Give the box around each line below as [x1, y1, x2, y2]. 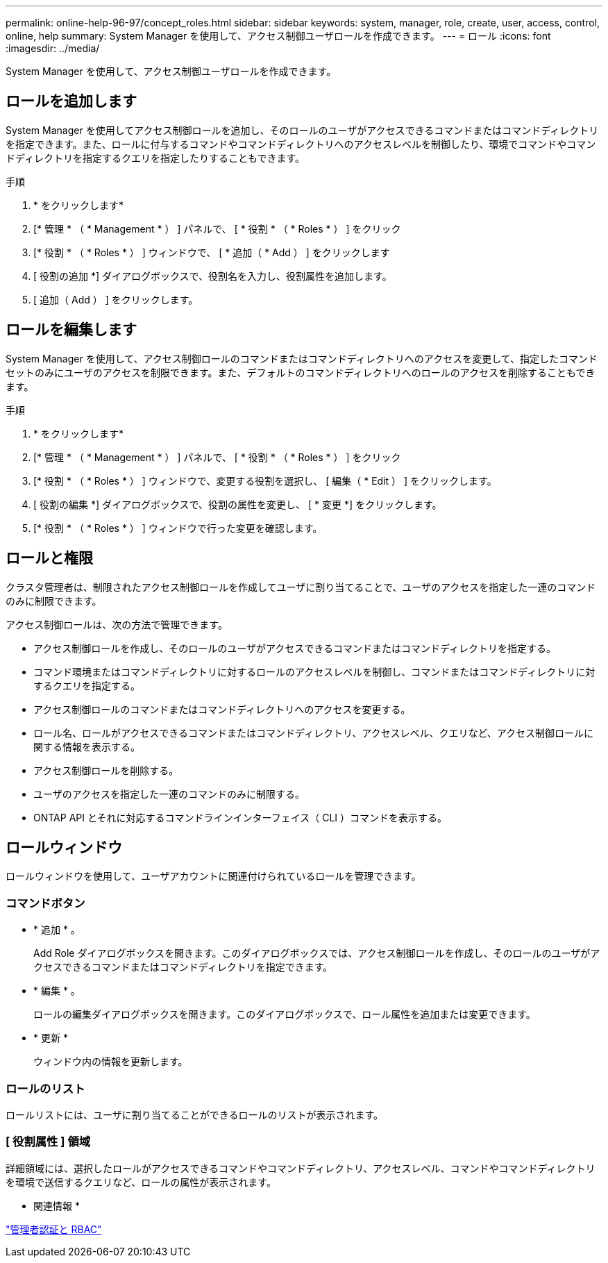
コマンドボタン [6, 896, 85, 910]
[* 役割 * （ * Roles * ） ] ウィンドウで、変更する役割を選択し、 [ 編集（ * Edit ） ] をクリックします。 [33, 474, 497, 487]
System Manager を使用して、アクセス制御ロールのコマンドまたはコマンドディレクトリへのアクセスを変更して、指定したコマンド [6, 352, 598, 365]
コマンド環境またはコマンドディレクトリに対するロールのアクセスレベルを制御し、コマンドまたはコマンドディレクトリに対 [33, 665, 596, 678]
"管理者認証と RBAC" [6, 1223, 102, 1235]
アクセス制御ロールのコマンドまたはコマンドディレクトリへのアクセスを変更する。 [33, 703, 411, 715]
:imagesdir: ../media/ [6, 42, 100, 54]
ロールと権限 [6, 549, 93, 567]
